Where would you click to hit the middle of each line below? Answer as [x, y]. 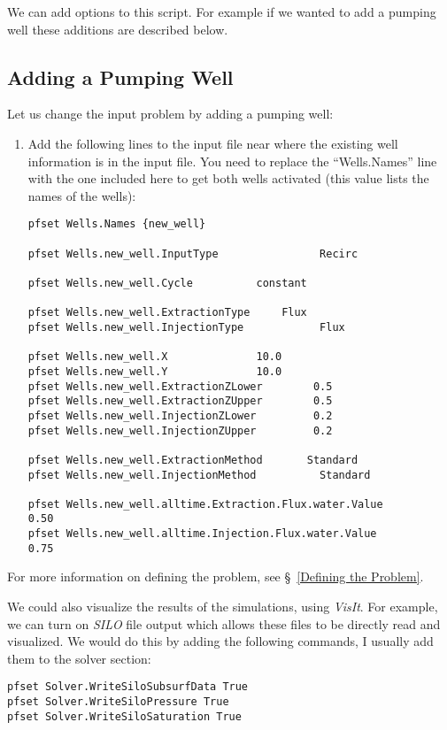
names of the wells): [82, 195]
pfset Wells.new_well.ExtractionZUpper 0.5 [180, 401]
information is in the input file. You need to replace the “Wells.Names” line [232, 161]
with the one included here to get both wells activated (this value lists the [228, 178]
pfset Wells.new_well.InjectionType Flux [186, 327]
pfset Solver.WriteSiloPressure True [118, 702]
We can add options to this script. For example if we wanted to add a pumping [222, 12]
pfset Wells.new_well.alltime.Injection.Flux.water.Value [202, 534]
